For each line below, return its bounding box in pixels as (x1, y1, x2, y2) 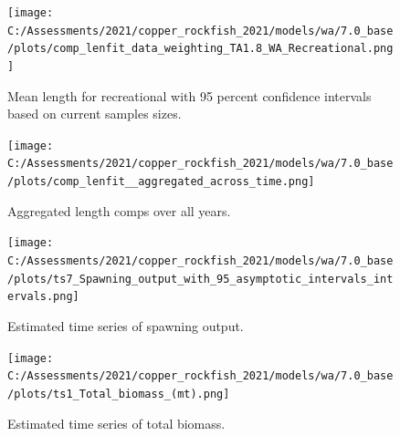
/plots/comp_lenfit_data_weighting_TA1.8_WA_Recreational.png (7, 42, 394, 56)
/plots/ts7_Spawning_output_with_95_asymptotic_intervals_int (7, 272, 394, 285)
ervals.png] (7, 290, 79, 304)
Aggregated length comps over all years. (7, 201, 231, 220)
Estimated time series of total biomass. (7, 413, 226, 432)
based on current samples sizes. (7, 104, 182, 123)
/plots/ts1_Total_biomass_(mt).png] (7, 387, 230, 400)
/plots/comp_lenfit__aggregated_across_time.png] (7, 175, 315, 189)
